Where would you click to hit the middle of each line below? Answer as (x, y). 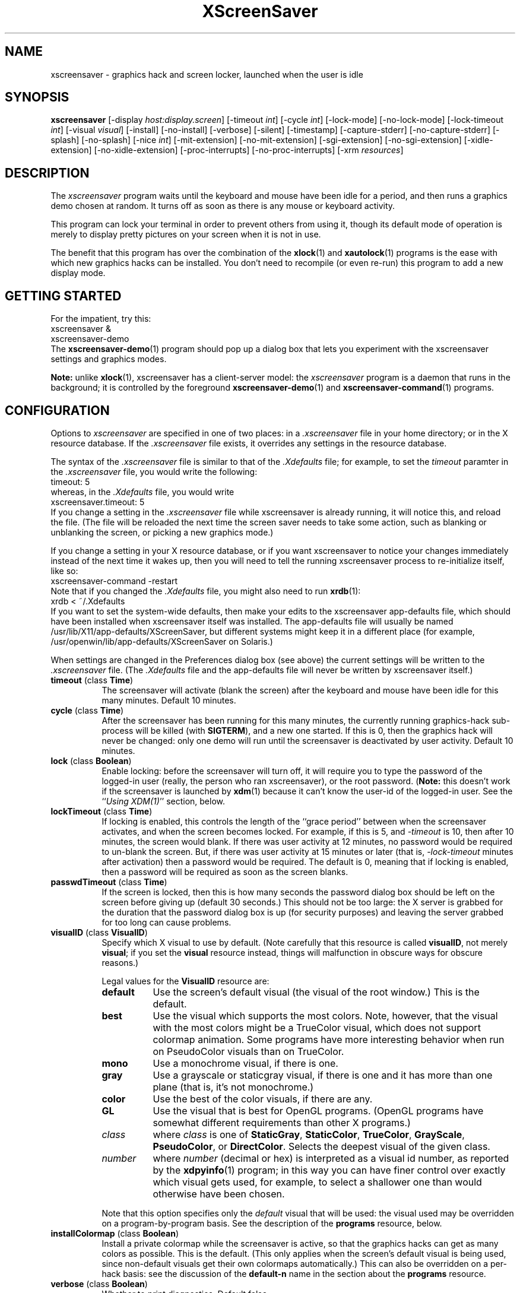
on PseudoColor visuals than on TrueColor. (248, 1051)
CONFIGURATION (57, 410)
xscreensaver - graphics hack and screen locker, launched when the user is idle (207, 74)
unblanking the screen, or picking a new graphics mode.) (162, 532)
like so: (64, 571)
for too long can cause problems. (167, 922)
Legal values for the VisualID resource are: (186, 981)
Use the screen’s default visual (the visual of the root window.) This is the (316, 992)
